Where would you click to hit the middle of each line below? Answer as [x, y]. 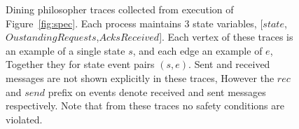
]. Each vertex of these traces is [226, 37]
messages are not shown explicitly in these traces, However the [140, 77]
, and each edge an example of [197, 50]
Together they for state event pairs [80, 64]
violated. [24, 119]
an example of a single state [65, 50]
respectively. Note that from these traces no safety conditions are [145, 106]
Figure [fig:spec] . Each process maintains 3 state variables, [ [134, 23]
